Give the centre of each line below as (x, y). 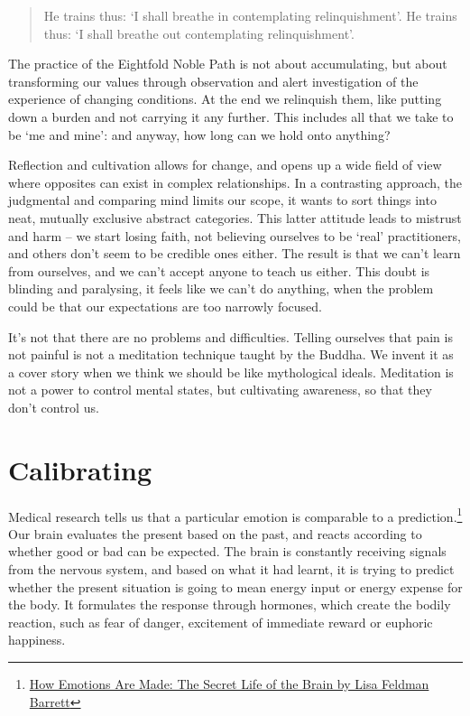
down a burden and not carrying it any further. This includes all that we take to (231, 116)
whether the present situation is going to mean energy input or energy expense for (235, 586)
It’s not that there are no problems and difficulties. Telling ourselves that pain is (230, 336)
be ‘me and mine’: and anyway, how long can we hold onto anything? (199, 134)
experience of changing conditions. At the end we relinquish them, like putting (225, 99)
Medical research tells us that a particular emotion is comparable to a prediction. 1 (235, 515)
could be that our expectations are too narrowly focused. (165, 306)
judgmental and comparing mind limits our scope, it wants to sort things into (222, 200)
